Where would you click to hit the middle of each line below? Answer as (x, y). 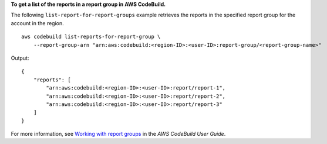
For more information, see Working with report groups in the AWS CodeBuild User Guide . (118, 134)
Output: (20, 58)
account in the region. (37, 23)
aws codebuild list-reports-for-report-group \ (91, 37)
